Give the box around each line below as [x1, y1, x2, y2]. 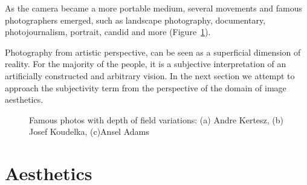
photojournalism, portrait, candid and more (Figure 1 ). [5, 25, 211, 38]
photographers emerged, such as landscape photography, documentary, [5, 13, 266, 26]
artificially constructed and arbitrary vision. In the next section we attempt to [5, 69, 295, 82]
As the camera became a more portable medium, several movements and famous [5, 2, 302, 14]
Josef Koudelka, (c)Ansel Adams [29, 125, 149, 138]
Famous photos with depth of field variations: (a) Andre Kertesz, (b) [29, 113, 284, 126]
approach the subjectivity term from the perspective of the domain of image [5, 81, 286, 94]
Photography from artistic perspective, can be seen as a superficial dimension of [5, 45, 301, 58]
